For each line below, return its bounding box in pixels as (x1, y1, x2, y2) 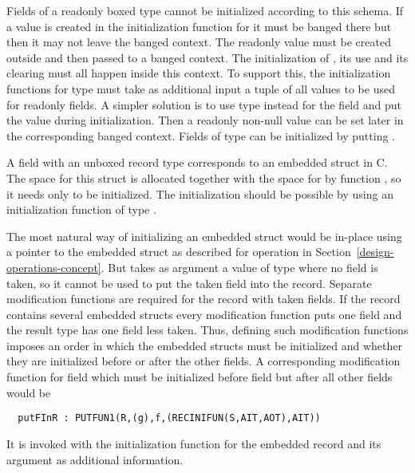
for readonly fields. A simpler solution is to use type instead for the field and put (6, 96, 401, 112)
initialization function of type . (6, 201, 156, 218)
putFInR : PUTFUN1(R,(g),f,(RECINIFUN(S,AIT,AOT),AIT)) (18, 412, 321, 424)
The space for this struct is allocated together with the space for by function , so (6, 169, 401, 186)
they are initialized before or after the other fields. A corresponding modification (6, 353, 401, 369)
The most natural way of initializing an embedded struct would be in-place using (6, 227, 402, 244)
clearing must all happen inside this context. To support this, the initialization (6, 65, 391, 81)
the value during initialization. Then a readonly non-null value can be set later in (6, 112, 404, 128)
